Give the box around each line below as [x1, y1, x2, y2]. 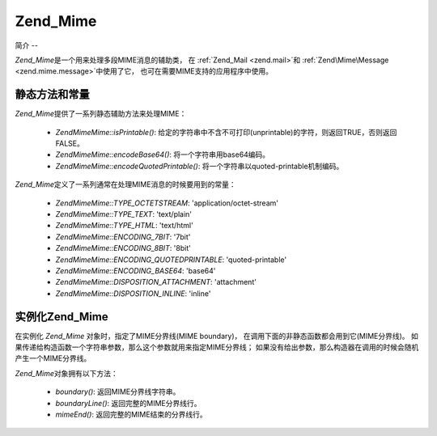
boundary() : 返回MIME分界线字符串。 [55, 387, 180, 396]
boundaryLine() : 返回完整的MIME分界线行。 [55, 398, 202, 408]
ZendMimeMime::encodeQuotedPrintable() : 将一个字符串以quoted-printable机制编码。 [55, 161, 344, 171]
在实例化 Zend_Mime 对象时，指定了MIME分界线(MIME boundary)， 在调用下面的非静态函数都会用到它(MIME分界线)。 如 [15, 331, 418, 341]
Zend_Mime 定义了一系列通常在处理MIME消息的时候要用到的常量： [15, 180, 236, 189]
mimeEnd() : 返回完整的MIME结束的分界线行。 [55, 409, 207, 419]
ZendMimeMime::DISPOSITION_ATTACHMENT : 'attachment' [55, 277, 257, 287]
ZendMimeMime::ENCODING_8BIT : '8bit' [55, 243, 192, 253]
